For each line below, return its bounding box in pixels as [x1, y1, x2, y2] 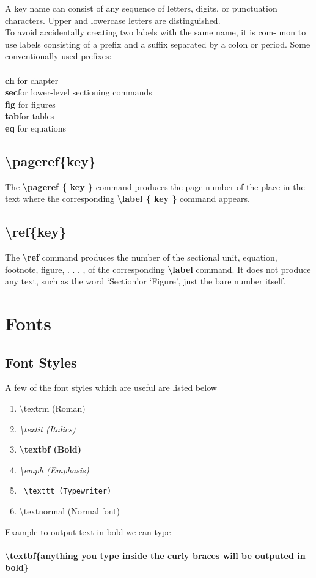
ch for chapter [5, 73, 59, 86]
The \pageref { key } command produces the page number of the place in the [5, 180, 305, 193]
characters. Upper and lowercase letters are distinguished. [5, 13, 221, 26]
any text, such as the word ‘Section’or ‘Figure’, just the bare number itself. [5, 275, 286, 287]
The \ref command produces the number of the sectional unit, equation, [5, 251, 277, 264]
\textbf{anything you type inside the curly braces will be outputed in [5, 549, 306, 561]
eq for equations [5, 121, 67, 134]
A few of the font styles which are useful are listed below [5, 381, 217, 394]
